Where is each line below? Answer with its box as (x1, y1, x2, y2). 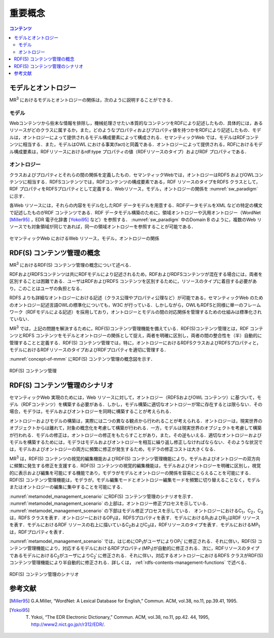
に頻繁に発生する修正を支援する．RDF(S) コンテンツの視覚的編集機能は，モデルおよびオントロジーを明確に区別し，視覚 (9, 463, 261, 469)
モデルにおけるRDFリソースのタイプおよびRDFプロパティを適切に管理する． (9, 346, 169, 353)
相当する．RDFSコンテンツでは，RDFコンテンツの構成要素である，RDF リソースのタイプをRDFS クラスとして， (27, 179, 261, 185)
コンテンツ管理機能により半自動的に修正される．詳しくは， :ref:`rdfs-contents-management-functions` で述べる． (9, 559, 250, 566)
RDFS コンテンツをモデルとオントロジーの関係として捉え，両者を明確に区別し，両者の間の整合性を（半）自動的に (22, 333, 262, 339)
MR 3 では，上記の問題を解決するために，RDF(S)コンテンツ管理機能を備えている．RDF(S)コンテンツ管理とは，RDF (9, 325, 249, 331)
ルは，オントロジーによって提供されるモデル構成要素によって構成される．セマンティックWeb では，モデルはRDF (9, 134, 246, 140)
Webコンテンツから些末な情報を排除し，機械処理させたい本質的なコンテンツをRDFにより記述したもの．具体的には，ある (9, 120, 263, 126)
